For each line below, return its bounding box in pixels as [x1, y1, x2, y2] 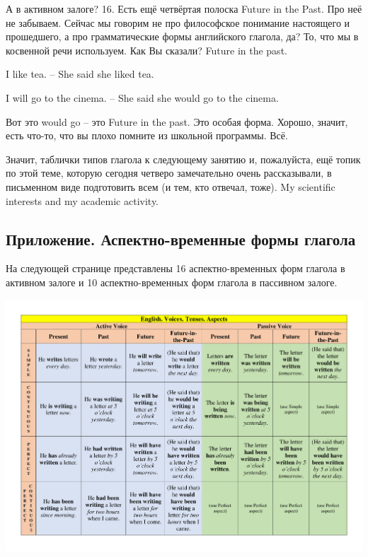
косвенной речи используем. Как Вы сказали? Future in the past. [6, 42, 287, 57]
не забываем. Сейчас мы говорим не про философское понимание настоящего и [6, 15, 350, 30]
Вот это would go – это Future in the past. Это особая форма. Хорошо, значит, [6, 114, 348, 129]
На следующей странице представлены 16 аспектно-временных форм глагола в [6, 261, 345, 276]
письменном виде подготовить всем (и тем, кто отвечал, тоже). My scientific [6, 179, 335, 194]
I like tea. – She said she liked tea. [6, 66, 154, 81]
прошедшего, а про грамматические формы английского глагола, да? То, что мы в [6, 29, 359, 44]
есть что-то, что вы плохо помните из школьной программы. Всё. [6, 128, 288, 143]
